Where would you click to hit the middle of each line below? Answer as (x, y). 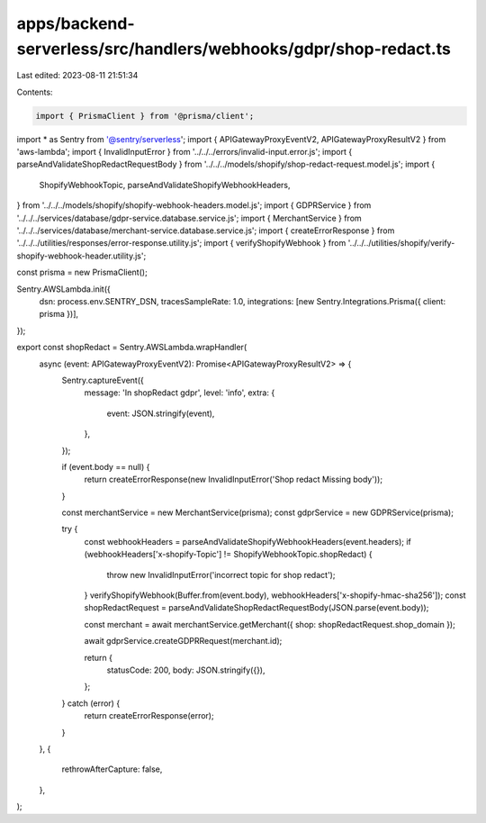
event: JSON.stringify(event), (161, 413)
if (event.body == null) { (106, 466)
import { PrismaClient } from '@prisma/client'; (145, 116)
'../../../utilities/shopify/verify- (401, 243)
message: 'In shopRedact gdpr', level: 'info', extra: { (180, 393)
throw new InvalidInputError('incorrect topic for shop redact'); (221, 574)
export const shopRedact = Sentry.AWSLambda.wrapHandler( (132, 348)
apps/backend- (76, 23)
